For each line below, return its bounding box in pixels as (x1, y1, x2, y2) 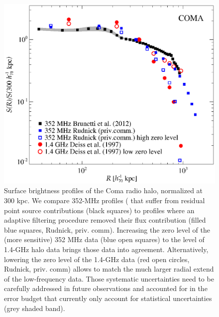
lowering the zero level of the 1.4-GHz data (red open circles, (4, 254, 190, 264)
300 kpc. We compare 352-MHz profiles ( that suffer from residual (4, 195, 205, 205)
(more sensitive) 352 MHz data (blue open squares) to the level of (4, 234, 205, 245)
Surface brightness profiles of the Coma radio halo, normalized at (4, 185, 203, 196)
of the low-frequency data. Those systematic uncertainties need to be (4, 273, 214, 284)
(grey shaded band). (4, 303, 65, 313)
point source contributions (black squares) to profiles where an (4, 205, 195, 215)
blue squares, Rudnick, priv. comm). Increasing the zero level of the (4, 224, 210, 235)
